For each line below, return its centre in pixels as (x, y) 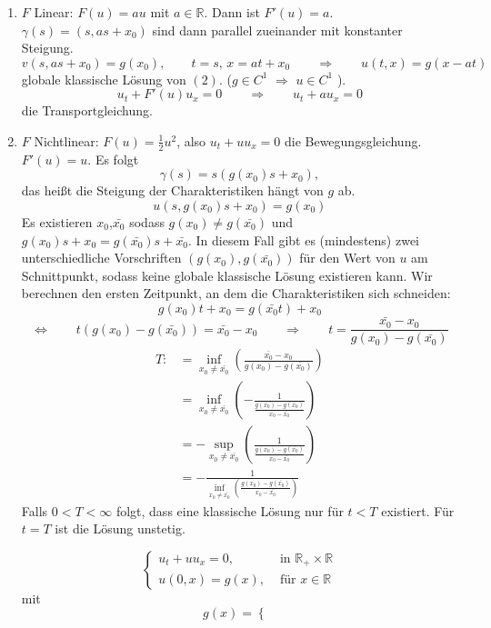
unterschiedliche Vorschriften (101, 258)
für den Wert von (347, 258)
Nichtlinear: (66, 140)
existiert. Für (418, 510)
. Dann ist (232, 12)
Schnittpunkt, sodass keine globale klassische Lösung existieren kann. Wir (227, 275)
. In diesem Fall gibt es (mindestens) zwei (303, 239)
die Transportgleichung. (87, 110)
